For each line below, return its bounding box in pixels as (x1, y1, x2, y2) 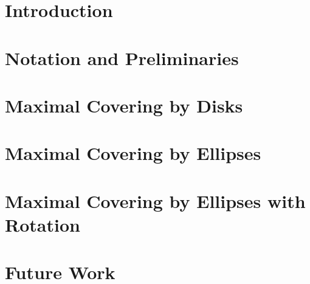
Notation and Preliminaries (5, 45, 239, 70)
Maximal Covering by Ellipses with (5, 188, 306, 213)
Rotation (5, 212, 80, 237)
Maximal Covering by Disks (5, 92, 243, 117)
